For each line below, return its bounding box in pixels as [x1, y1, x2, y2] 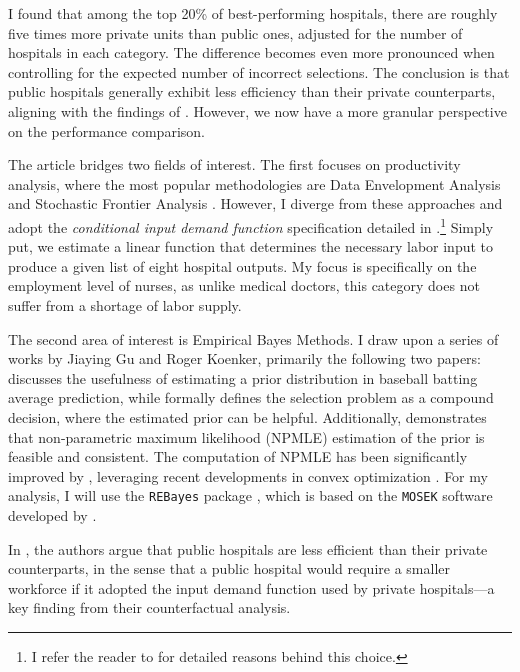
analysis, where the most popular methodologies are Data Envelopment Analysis [8, 173, 501, 194]
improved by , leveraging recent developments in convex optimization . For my [8, 465, 488, 486]
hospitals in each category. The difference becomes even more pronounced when [8, 42, 495, 63]
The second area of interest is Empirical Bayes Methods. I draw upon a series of [8, 328, 499, 349]
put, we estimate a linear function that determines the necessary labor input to [8, 236, 494, 257]
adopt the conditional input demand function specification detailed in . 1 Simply [8, 213, 494, 237]
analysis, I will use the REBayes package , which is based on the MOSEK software [8, 485, 493, 506]
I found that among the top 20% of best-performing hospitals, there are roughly [8, 3, 498, 23]
